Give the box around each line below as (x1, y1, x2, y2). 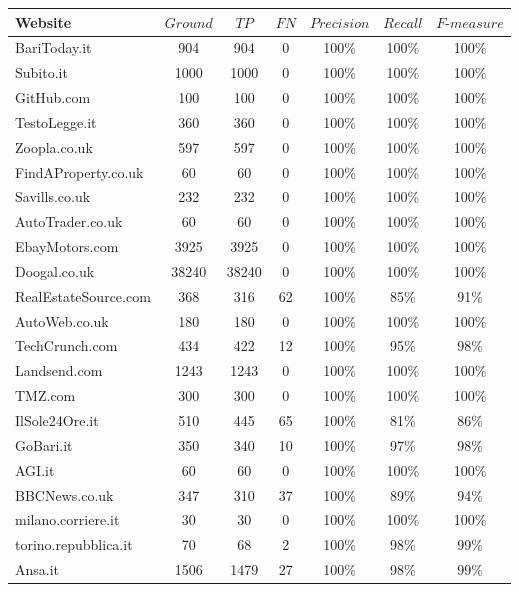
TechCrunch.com (15, 335, 118, 356)
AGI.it (15, 459, 55, 480)
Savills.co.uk (15, 186, 91, 207)
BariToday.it (15, 37, 92, 58)
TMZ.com (15, 385, 76, 406)
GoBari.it (15, 434, 73, 455)
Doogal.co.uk (15, 260, 95, 281)
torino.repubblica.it (15, 534, 133, 555)
